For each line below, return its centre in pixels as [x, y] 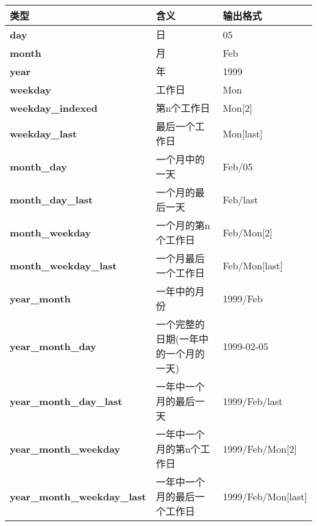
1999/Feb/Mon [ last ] [265, 496]
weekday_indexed [54, 108]
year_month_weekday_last [78, 496]
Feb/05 [238, 166]
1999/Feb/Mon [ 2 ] [260, 448]
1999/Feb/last [253, 401]
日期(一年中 [182, 339]
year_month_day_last [66, 401]
